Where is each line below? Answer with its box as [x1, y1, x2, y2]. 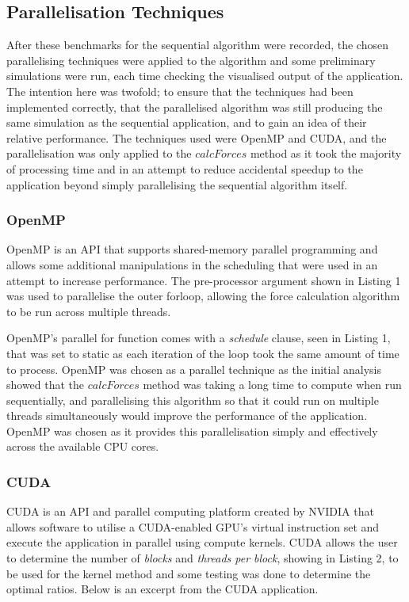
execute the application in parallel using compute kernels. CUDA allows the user [6, 534, 398, 551]
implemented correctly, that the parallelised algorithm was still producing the [6, 98, 383, 115]
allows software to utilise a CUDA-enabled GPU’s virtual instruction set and [6, 518, 380, 535]
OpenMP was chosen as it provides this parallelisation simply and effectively [6, 422, 378, 439]
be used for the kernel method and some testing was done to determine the [6, 565, 371, 581]
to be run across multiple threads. [6, 303, 171, 319]
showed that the [6, 376, 85, 393]
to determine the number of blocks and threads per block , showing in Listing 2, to [6, 550, 399, 566]
